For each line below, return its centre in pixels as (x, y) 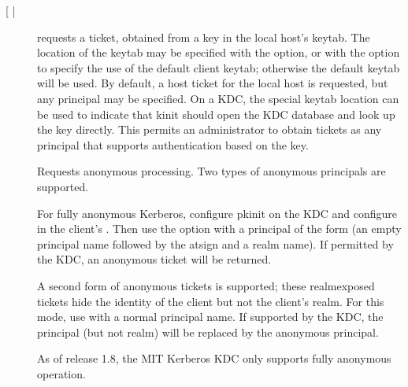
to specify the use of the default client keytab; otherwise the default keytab (219, 67)
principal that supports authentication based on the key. (173, 144)
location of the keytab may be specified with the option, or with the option (219, 52)
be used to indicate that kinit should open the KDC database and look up (216, 114)
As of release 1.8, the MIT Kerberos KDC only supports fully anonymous (214, 358)
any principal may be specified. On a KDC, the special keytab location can (218, 98)
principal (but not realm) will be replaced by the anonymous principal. (208, 332)
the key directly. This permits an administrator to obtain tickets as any (210, 129)
